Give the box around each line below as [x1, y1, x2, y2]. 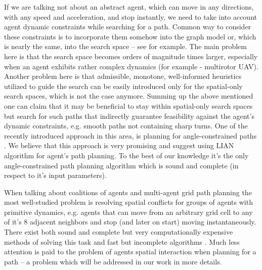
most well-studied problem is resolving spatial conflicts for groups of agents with [4, 197, 253, 207]
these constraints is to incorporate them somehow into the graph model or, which [4, 31, 256, 41]
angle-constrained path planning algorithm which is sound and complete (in [4, 160, 239, 170]
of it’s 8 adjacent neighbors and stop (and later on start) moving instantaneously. [4, 216, 256, 227]
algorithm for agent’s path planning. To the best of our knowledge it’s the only [4, 150, 249, 160]
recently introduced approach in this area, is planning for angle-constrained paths [4, 130, 257, 141]
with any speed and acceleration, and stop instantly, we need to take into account [4, 11, 257, 22]
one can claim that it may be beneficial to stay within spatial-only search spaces [4, 100, 253, 111]
